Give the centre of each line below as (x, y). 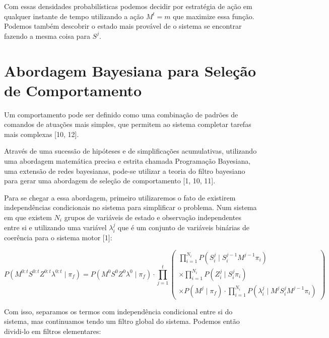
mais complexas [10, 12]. (42, 134)
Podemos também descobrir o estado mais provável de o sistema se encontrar (123, 26)
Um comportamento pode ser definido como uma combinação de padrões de (121, 114)
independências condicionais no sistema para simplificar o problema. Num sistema (130, 207)
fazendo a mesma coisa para (47, 36)
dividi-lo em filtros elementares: (53, 331)
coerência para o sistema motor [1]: (58, 238)
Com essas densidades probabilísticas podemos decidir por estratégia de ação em (128, 6)
